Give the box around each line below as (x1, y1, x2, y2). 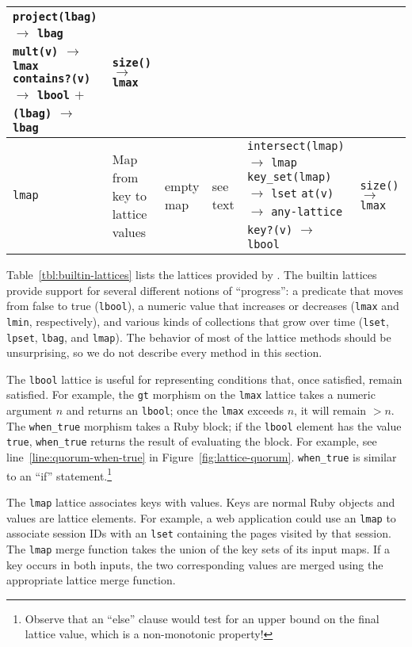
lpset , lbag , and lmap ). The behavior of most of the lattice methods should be (6, 328, 391, 345)
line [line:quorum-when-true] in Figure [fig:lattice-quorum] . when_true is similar (6, 449, 397, 465)
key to (112, 186, 147, 205)
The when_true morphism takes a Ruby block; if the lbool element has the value (6, 417, 402, 434)
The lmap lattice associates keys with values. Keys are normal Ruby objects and (6, 493, 395, 510)
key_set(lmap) (246, 170, 332, 183)
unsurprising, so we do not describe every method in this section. (6, 344, 322, 361)
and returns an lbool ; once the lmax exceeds (66, 402, 284, 419)
